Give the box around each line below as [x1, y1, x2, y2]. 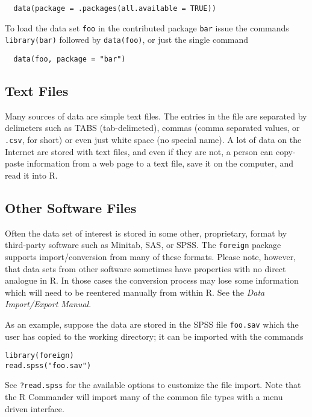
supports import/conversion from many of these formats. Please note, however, [5, 250, 296, 263]
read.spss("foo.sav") [5, 361, 92, 370]
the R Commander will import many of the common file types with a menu [5, 390, 283, 403]
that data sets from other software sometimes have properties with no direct [5, 262, 286, 275]
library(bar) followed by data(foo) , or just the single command [5, 33, 249, 46]
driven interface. [5, 402, 64, 415]
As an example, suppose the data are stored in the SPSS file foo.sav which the [5, 317, 299, 330]
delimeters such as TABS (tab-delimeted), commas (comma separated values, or [5, 121, 300, 134]
